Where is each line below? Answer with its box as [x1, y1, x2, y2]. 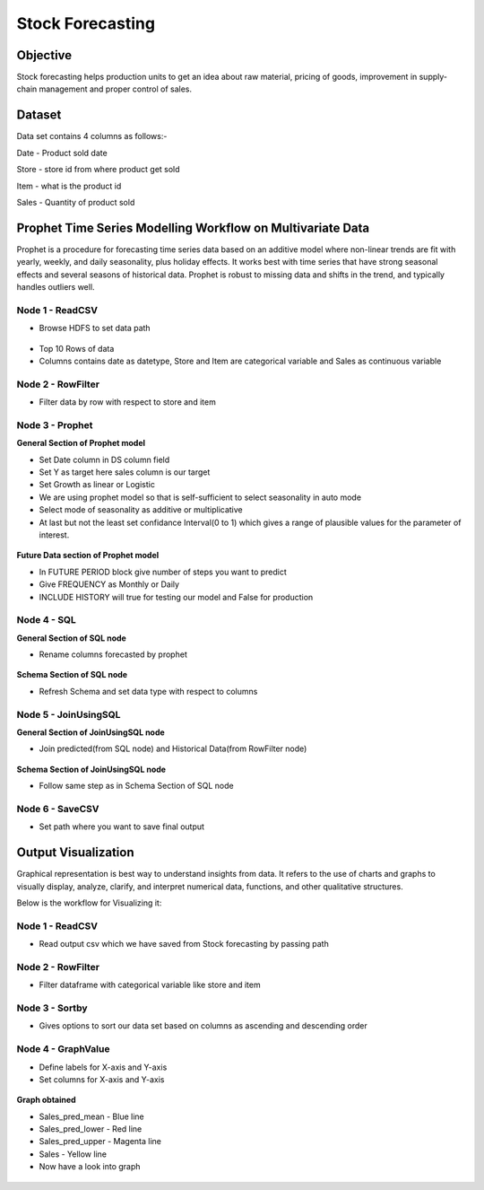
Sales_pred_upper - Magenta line [39, 1136, 161, 1147]
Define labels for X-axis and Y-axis [39, 1062, 168, 1072]
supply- [419, 72, 448, 83]
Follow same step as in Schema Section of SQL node [39, 781, 234, 792]
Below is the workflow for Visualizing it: [16, 897, 162, 908]
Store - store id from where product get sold [16, 164, 180, 175]
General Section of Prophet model [16, 438, 146, 449]
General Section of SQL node [16, 633, 127, 643]
